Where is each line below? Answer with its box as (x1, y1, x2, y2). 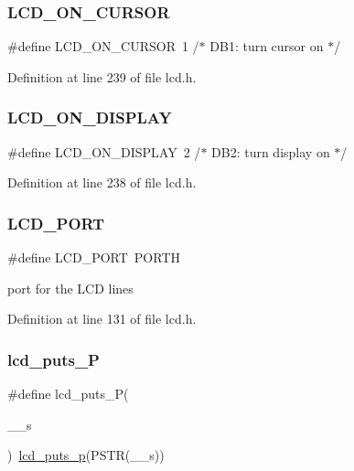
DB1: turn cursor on (209, 37, 324, 56)
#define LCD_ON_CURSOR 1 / (7, 37, 199, 56)
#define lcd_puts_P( (7, 384, 129, 403)
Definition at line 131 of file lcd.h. (7, 309, 197, 328)
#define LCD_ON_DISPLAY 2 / (7, 142, 201, 161)
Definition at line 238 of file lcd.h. (7, 173, 197, 192)
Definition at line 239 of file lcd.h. (7, 67, 197, 86)
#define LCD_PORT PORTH (7, 248, 181, 267)
